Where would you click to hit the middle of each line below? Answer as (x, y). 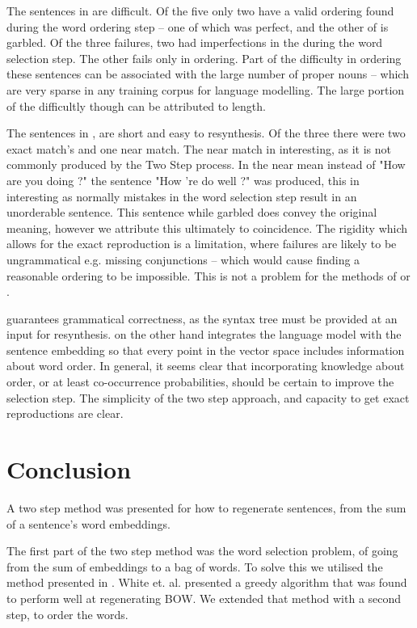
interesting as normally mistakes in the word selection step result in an (182, 196)
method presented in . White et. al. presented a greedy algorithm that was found (207, 582)
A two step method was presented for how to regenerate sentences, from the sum (206, 507)
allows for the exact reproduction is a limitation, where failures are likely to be (202, 244)
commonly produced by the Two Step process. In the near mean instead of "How (206, 164)
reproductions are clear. (65, 413)
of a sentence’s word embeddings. (88, 523)
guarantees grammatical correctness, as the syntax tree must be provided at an (202, 318)
